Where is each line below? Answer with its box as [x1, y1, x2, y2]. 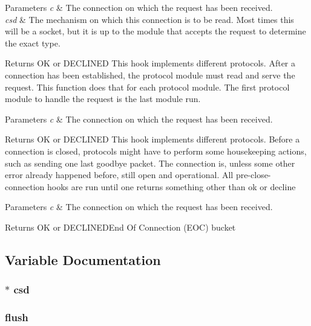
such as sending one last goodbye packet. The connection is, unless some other [5, 156, 295, 169]
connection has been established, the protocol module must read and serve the [5, 68, 295, 81]
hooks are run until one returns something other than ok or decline [47, 180, 296, 193]
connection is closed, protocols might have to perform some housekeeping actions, [5, 144, 307, 157]
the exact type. [5, 36, 61, 49]
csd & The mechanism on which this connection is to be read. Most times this [5, 13, 294, 25]
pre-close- [235, 168, 271, 181]
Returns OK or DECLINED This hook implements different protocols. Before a [5, 133, 300, 145]
